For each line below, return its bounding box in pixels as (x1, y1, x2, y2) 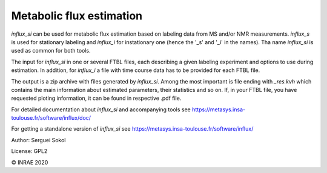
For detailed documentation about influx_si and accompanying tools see (11, 106, 191, 113)
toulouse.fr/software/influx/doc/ (11, 114, 91, 122)
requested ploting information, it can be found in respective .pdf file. (11, 94, 182, 102)
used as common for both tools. (11, 47, 91, 54)
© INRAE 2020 (11, 158, 48, 166)
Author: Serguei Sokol (11, 136, 66, 143)
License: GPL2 (11, 148, 48, 155)
